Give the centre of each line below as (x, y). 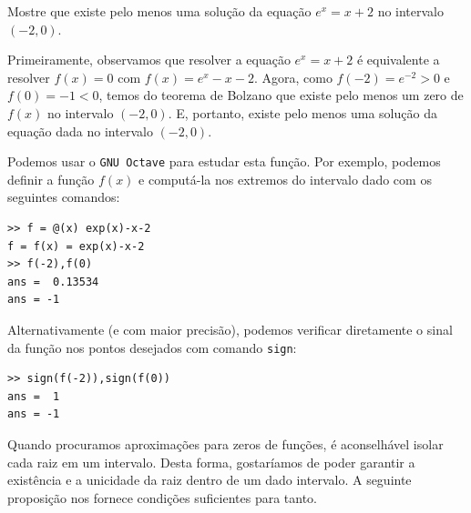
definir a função (51, 179)
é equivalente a (398, 60)
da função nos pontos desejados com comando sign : (152, 347)
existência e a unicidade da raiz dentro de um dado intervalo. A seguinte (210, 480)
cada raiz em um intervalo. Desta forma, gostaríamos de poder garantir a (211, 462)
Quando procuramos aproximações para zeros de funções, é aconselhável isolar (225, 444)
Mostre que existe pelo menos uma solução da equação (159, 11)
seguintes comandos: (64, 197)
